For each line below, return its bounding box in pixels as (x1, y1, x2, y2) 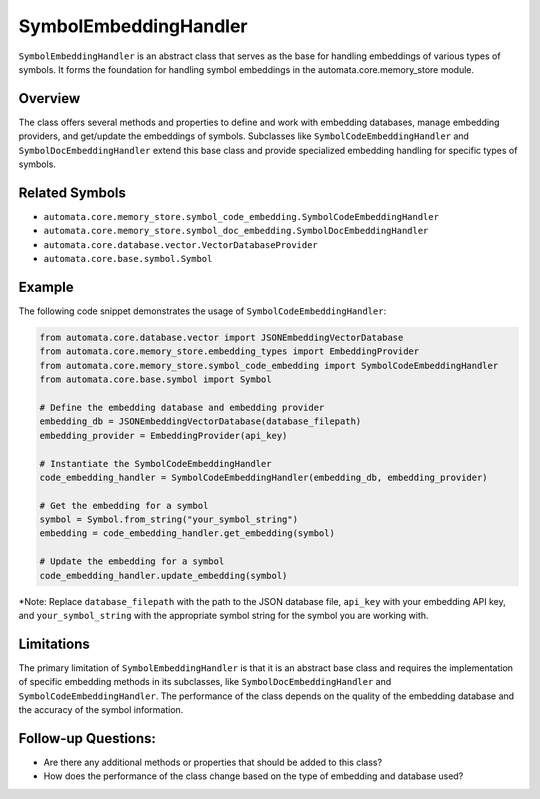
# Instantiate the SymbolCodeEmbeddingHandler (39, 458, 272, 469)
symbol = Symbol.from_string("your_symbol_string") (39, 514, 299, 525)
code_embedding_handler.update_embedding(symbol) (39, 570, 288, 581)
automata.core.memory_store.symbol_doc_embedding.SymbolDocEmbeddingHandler (43, 225, 429, 237)
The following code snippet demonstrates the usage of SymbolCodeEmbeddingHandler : (18, 305, 387, 317)
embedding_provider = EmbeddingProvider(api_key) (39, 430, 288, 441)
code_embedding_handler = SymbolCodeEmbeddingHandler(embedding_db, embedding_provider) (39, 471, 489, 483)
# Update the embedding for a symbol (39, 556, 225, 567)
